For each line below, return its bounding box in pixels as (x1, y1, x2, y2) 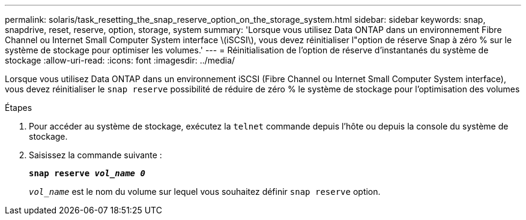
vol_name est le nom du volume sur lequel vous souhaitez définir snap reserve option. (29, 186, 381, 197)
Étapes (5, 103, 32, 113)
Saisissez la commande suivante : (29, 150, 162, 160)
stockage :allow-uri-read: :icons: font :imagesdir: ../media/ (5, 55, 235, 65)
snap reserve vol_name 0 (29, 168, 145, 178)
